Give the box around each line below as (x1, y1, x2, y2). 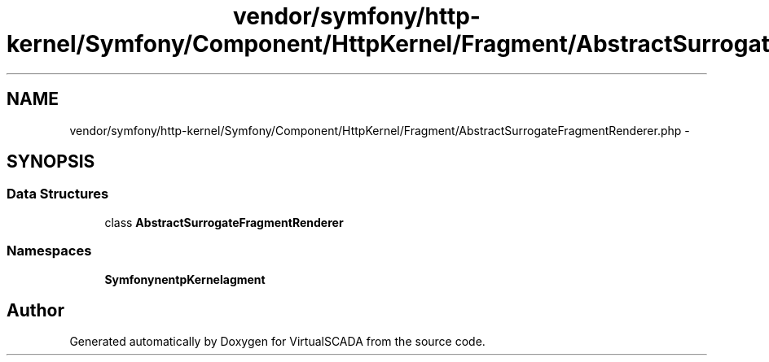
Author (7, 299, 64, 321)
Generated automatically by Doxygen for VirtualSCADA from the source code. (69, 334, 486, 349)
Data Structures (7, 185, 109, 203)
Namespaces (7, 242, 92, 260)
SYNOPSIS (7, 151, 95, 172)
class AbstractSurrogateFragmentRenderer (104, 215, 344, 229)
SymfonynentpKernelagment (104, 272, 266, 286)
